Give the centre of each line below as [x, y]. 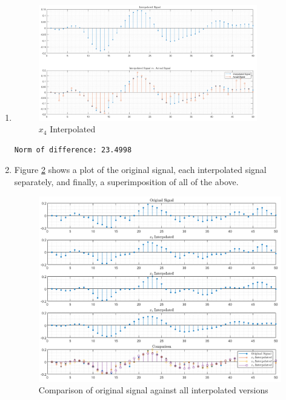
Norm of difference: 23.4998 [73, 150]
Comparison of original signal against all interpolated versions [153, 390]
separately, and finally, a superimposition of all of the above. [126, 181]
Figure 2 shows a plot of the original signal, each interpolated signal [140, 170]
